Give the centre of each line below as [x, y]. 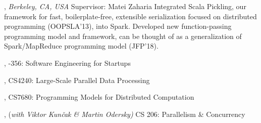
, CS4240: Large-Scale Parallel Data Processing [77, 80]
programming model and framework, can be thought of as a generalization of [123, 36]
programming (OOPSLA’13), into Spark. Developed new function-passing [118, 26]
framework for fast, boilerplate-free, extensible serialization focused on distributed [130, 16]
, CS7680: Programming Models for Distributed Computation [99, 97]
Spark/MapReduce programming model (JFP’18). [81, 46]
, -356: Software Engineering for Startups [67, 63]
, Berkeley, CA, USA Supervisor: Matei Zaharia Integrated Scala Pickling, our [125, 6]
